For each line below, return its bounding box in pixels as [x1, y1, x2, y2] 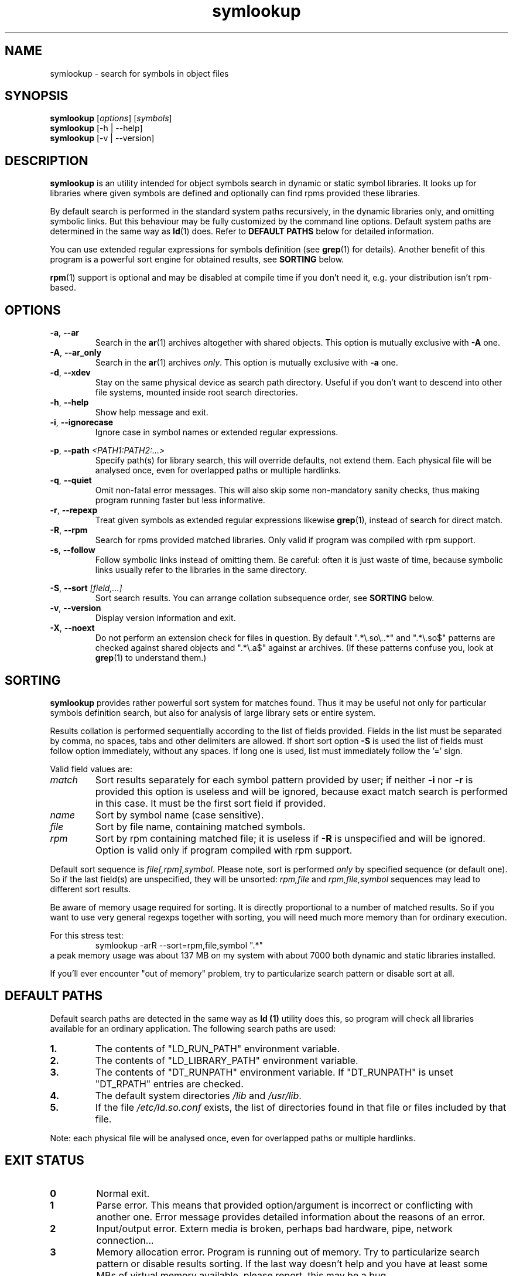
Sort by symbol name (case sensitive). [95, 808, 264, 821]
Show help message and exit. [95, 407, 208, 418]
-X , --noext [50, 623, 95, 633]
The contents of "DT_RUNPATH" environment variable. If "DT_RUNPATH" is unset [95, 1066, 453, 1078]
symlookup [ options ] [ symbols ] [50, 113, 172, 124]
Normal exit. [96, 1187, 150, 1199]
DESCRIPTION [5, 153, 88, 168]
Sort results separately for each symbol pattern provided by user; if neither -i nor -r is [95, 773, 473, 786]
